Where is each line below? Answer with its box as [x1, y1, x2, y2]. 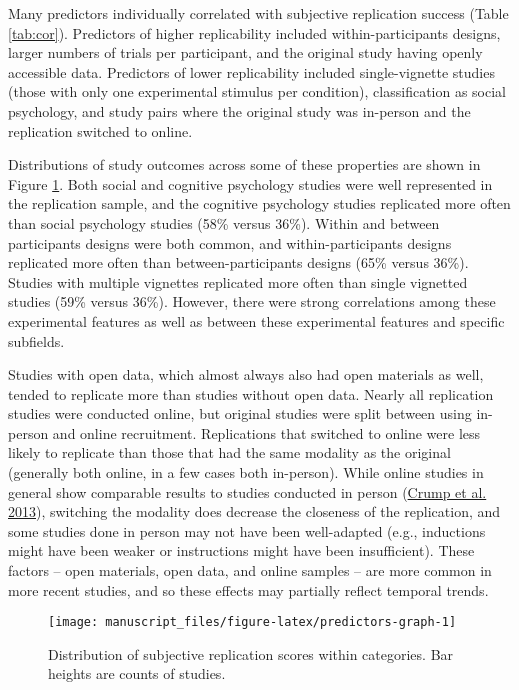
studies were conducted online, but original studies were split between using [8, 403, 472, 424]
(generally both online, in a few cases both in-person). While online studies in [8, 462, 484, 483]
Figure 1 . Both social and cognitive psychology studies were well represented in [8, 173, 493, 194]
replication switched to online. [8, 120, 193, 141]
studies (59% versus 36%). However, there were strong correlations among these [8, 291, 496, 312]
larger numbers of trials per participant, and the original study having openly [8, 42, 483, 63]
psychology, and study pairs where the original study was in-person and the [8, 100, 471, 121]
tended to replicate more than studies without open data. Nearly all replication [8, 383, 494, 404]
